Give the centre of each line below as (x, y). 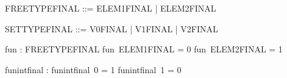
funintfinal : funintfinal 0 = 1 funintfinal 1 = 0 (93, 69)
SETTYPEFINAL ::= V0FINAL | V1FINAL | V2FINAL (112, 28)
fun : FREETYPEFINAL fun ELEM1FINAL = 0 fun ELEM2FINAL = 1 (144, 49)
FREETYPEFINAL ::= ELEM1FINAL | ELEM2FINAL (111, 8)
